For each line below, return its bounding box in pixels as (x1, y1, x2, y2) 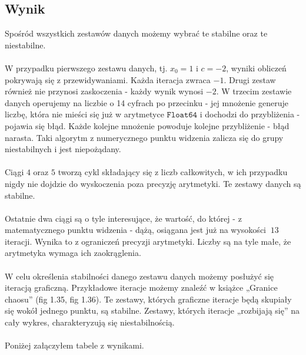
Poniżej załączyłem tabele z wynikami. (5, 339, 144, 351)
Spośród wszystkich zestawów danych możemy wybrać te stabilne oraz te (5, 27, 268, 40)
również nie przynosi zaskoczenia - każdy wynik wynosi (5, 85, 204, 97)
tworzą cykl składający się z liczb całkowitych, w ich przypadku (58, 166, 288, 178)
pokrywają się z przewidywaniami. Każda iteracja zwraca (5, 73, 211, 86)
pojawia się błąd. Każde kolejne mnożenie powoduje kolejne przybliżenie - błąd (5, 119, 290, 132)
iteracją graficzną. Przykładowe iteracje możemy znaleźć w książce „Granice (5, 281, 278, 294)
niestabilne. (5, 38, 46, 51)
